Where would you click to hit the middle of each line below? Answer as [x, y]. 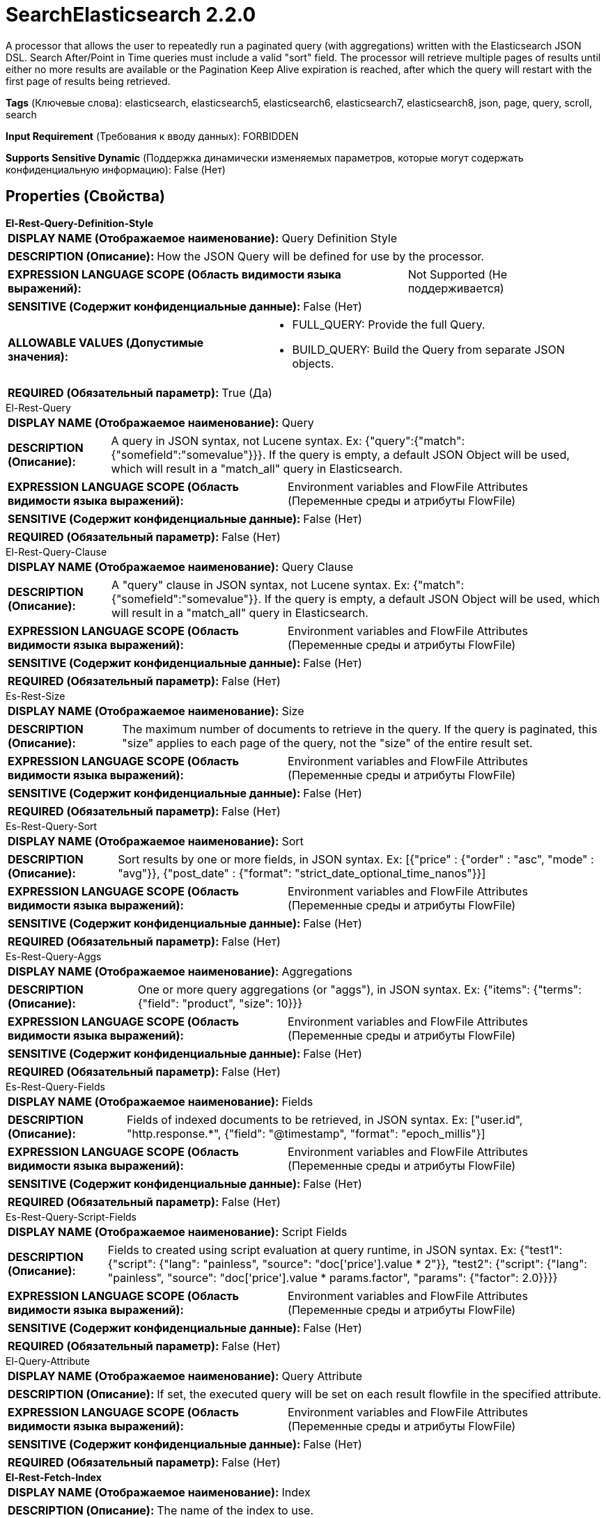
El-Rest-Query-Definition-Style [80, 223]
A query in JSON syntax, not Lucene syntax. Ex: [236, 440]
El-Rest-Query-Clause [56, 551]
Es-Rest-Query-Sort [52, 826]
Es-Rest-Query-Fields [55, 1086]
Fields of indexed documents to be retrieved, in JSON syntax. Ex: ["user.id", [325, 1119]
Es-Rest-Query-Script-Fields [71, 1216]
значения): [38, 356]
